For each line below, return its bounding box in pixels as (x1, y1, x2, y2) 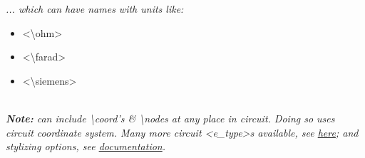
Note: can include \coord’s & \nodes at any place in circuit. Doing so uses (6, 110, 335, 125)
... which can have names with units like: (6, 1, 184, 16)
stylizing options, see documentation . (6, 139, 166, 154)
